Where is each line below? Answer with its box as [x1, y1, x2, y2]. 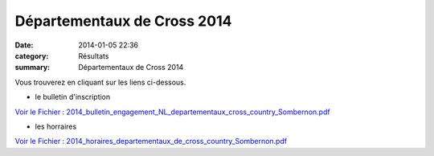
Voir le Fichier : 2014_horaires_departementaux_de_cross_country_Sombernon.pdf [14, 137, 288, 146]
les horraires [35, 121, 77, 131]
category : [14, 51, 49, 60]
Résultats [78, 51, 109, 60]
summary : [14, 63, 51, 72]
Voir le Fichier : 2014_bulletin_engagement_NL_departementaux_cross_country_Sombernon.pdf [14, 107, 330, 117]
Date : [14, 40, 34, 50]
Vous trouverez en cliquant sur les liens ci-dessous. [14, 77, 186, 87]
